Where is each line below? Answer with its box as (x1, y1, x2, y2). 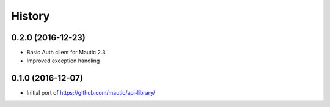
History (11, 9, 50, 23)
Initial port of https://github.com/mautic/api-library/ (26, 89, 155, 97)
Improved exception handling (26, 57, 100, 64)
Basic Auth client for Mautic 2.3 (26, 49, 106, 56)
